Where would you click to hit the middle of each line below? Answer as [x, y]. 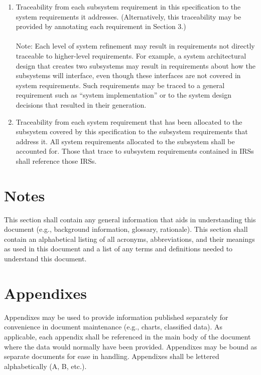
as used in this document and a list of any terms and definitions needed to [118, 249]
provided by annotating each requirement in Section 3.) [101, 26]
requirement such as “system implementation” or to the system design [123, 95]
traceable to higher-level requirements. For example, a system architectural [131, 55]
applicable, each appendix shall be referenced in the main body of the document [127, 336]
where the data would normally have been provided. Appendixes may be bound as [130, 346]
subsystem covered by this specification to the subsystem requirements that [132, 131]
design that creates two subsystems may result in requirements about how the [136, 65]
